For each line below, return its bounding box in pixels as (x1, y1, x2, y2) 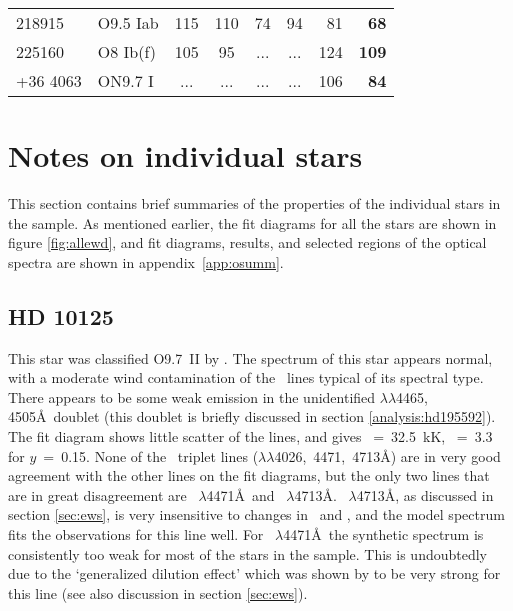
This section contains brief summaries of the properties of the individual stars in (8, 193, 501, 214)
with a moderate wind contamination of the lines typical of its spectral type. (8, 367, 484, 388)
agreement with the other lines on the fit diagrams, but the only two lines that (8, 465, 490, 486)
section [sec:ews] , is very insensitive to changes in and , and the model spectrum (8, 504, 505, 525)
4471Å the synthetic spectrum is (283, 524, 484, 545)
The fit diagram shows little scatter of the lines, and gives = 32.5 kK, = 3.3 (8, 426, 493, 447)
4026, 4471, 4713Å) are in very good (274, 445, 501, 466)
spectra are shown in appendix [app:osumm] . (8, 251, 284, 272)
